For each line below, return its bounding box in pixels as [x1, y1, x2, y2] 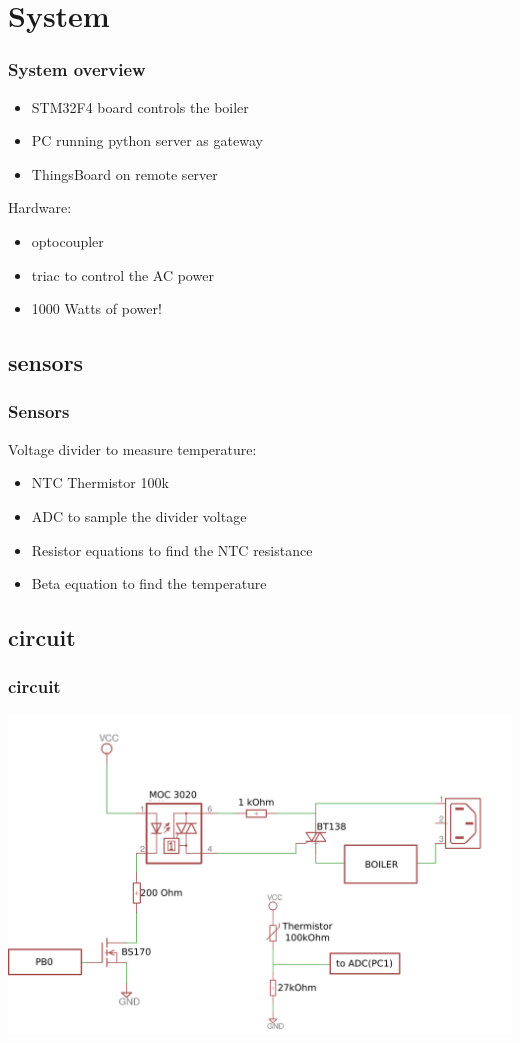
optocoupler [31, 230, 104, 251]
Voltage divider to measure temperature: [8, 438, 257, 459]
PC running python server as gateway [31, 130, 263, 151]
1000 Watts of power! [31, 298, 162, 319]
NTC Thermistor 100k [31, 472, 169, 493]
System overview [8, 57, 146, 82]
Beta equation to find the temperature [31, 573, 267, 594]
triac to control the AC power [31, 264, 214, 285]
